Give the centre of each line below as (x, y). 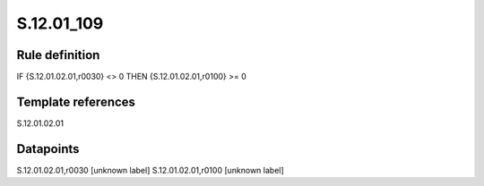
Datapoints (48, 149)
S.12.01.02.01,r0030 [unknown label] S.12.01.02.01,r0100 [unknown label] (150, 170)
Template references (76, 101)
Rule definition (58, 55)
